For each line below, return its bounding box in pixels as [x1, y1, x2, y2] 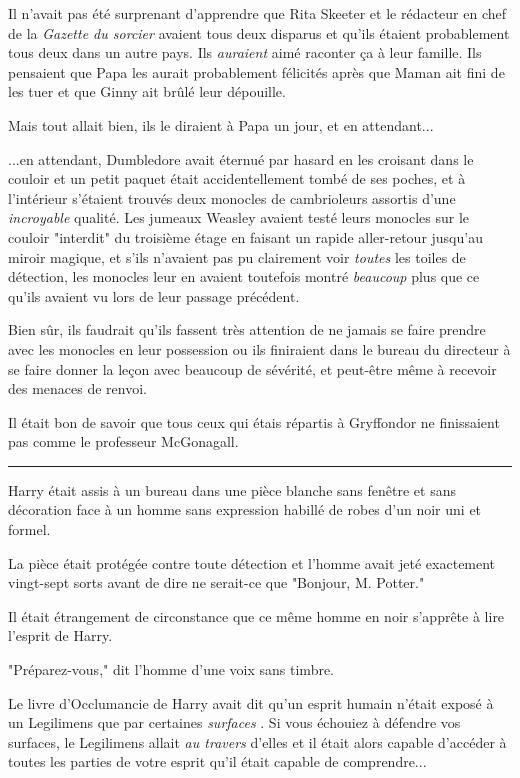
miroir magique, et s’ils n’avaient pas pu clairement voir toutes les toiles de [8, 246, 466, 267]
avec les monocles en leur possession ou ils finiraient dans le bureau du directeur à [8, 338, 511, 359]
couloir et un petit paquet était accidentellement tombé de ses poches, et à [8, 168, 466, 189]
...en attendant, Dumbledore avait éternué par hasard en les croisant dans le [8, 148, 474, 169]
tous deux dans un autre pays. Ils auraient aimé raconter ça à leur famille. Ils [8, 42, 482, 63]
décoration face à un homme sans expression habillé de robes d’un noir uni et [8, 499, 482, 520]
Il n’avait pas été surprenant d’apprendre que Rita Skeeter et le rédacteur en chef [8, 3, 506, 23]
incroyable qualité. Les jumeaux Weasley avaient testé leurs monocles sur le [8, 207, 470, 228]
